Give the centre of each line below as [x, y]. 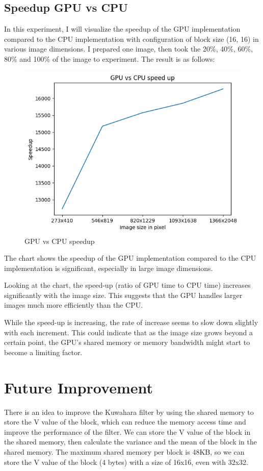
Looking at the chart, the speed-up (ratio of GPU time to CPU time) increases [127, 285]
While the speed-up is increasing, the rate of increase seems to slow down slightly [131, 322]
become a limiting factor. [43, 352]
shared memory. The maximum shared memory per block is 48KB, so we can [124, 451]
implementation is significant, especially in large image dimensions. [109, 268]
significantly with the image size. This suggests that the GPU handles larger [123, 295]
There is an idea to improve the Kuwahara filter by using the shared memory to [129, 412]
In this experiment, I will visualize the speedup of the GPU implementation [122, 29]
